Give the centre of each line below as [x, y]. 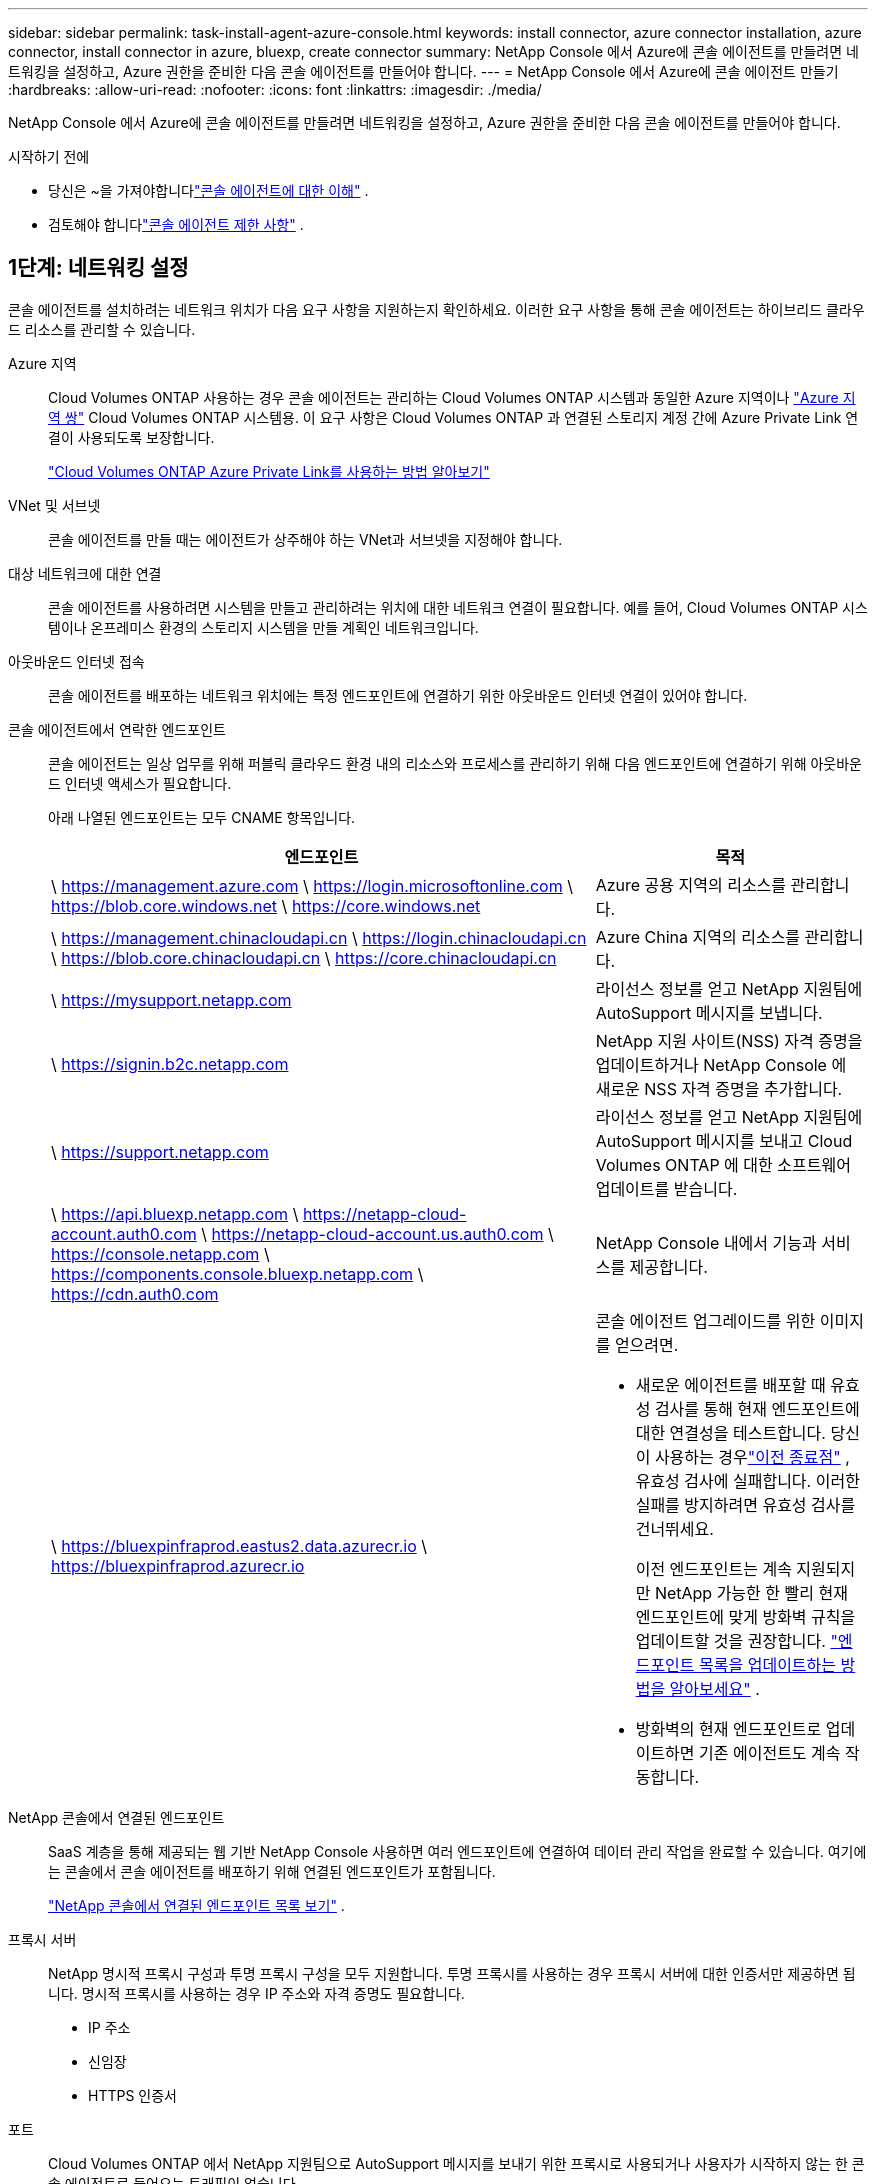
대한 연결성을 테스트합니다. [730, 1432]
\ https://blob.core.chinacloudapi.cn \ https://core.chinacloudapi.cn [304, 957]
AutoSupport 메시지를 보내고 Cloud [724, 1140]
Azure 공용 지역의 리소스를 [691, 884]
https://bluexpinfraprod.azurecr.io [178, 1565]
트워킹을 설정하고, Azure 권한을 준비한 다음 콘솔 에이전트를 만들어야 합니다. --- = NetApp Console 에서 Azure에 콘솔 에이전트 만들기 [423, 71]
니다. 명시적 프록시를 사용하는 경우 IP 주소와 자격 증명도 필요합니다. [256, 1993]
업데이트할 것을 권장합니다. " [736, 1640]
